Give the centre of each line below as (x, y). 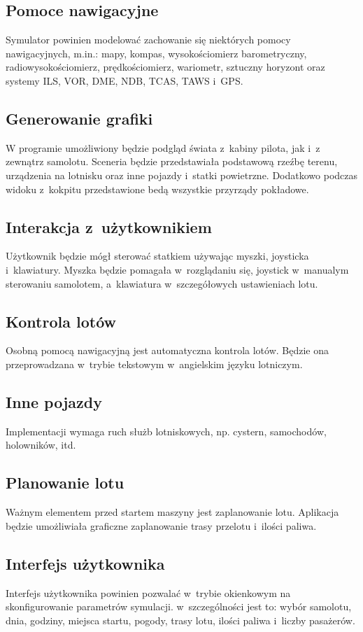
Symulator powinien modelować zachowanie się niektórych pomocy (148, 40)
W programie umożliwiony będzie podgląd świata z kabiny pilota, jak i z (163, 147)
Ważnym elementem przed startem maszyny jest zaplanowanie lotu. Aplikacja (172, 512)
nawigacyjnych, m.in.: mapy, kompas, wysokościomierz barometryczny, (156, 53)
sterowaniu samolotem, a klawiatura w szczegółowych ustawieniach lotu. (162, 283)
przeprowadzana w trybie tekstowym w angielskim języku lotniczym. (154, 364)
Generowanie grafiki (79, 118)
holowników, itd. (41, 445)
